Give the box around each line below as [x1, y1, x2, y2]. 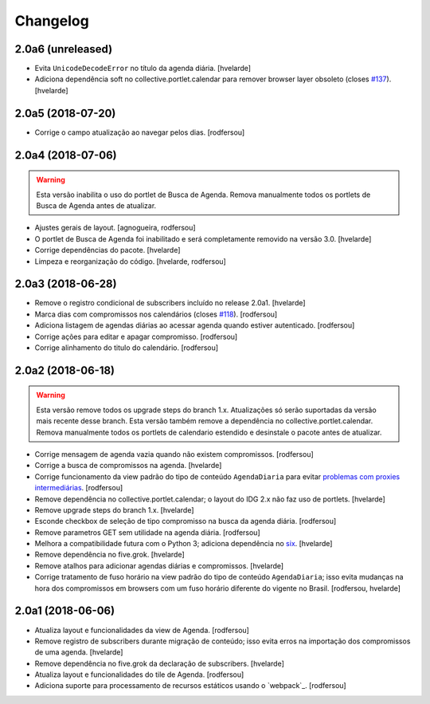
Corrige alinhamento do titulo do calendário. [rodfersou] [34, 343, 219, 352]
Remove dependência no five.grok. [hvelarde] [34, 550, 185, 560]
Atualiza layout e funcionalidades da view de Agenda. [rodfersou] [34, 625, 250, 635]
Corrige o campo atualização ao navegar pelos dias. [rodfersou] [34, 128, 245, 137]
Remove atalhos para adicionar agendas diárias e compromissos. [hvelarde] [34, 560, 284, 570]
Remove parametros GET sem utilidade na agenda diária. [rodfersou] [34, 527, 260, 537]
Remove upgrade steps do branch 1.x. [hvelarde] [34, 505, 194, 514]
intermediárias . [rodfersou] [34, 483, 123, 493]
